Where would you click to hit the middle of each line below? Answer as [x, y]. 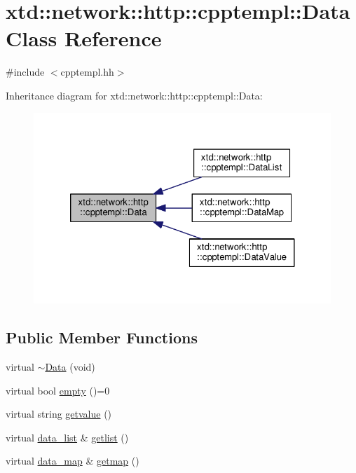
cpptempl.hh [87, 72]
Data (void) [70, 366]
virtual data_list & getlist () [67, 437]
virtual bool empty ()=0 [58, 390]
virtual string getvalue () [59, 414]
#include [25, 72]
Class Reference [84, 38]
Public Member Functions [102, 337]
